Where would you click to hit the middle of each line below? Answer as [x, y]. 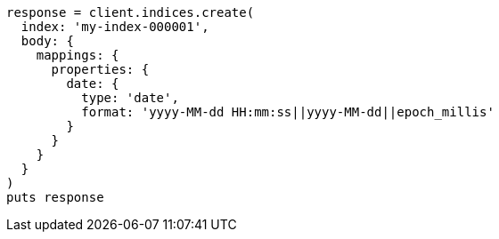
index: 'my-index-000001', [115, 27]
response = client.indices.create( [131, 12]
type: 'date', [130, 98]
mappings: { [78, 55]
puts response [55, 197]
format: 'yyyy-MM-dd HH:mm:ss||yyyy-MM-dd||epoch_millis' [288, 112]
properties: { [100, 69]
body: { [47, 41]
